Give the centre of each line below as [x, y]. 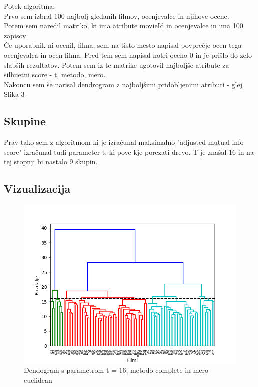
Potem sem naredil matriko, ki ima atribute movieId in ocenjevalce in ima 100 [124, 26]
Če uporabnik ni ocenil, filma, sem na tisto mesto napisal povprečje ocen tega [123, 45]
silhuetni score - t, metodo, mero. [55, 75]
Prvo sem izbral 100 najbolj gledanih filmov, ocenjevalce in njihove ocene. [117, 16]
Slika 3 [14, 94]
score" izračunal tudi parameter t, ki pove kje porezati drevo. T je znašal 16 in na [129, 152]
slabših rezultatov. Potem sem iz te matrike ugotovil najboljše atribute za [117, 65]
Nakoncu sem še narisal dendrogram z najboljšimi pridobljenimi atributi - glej [123, 84]
